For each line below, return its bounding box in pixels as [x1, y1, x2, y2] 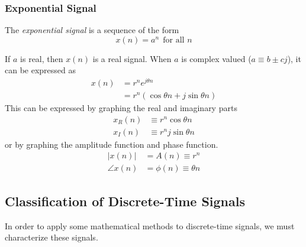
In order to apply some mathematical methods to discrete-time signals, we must [5, 219, 295, 232]
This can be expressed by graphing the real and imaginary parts [5, 102, 237, 114]
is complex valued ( [181, 52, 252, 64]
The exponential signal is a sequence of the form [5, 24, 179, 36]
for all [163, 35, 185, 44]
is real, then [20, 52, 63, 64]
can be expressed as [5, 64, 76, 76]
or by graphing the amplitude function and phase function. [5, 138, 218, 150]
